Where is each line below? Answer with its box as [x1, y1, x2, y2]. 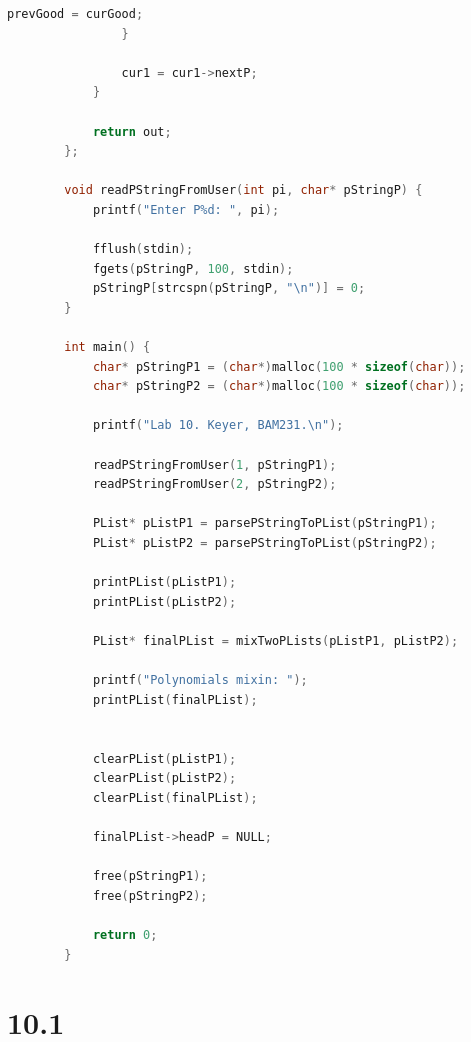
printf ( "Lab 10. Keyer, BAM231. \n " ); [92, 418, 344, 433]
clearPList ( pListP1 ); [92, 751, 237, 766]
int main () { [64, 340, 151, 355]
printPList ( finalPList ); [92, 692, 258, 707]
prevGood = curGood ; [7, 7, 144, 21]
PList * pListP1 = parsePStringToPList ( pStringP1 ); [92, 516, 437, 531]
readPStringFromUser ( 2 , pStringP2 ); [92, 477, 337, 492]
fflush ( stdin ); [92, 242, 194, 257]
